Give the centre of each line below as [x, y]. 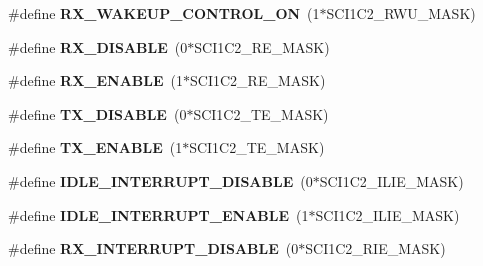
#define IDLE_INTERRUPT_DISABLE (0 [160, 180]
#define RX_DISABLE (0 [98, 46]
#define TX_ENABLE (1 [95, 147]
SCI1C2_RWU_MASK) [401, 13]
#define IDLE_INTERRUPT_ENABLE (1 [158, 214]
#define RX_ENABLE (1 [96, 80]
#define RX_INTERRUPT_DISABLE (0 [153, 248]
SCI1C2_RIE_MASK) [375, 248]
